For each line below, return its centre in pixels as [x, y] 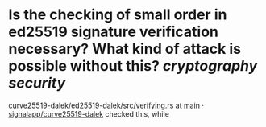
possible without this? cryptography [133, 66]
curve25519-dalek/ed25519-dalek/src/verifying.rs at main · [106, 105]
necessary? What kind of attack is [125, 49]
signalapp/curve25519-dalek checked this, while [89, 113]
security [37, 83]
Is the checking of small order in [118, 15]
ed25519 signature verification [114, 32]
